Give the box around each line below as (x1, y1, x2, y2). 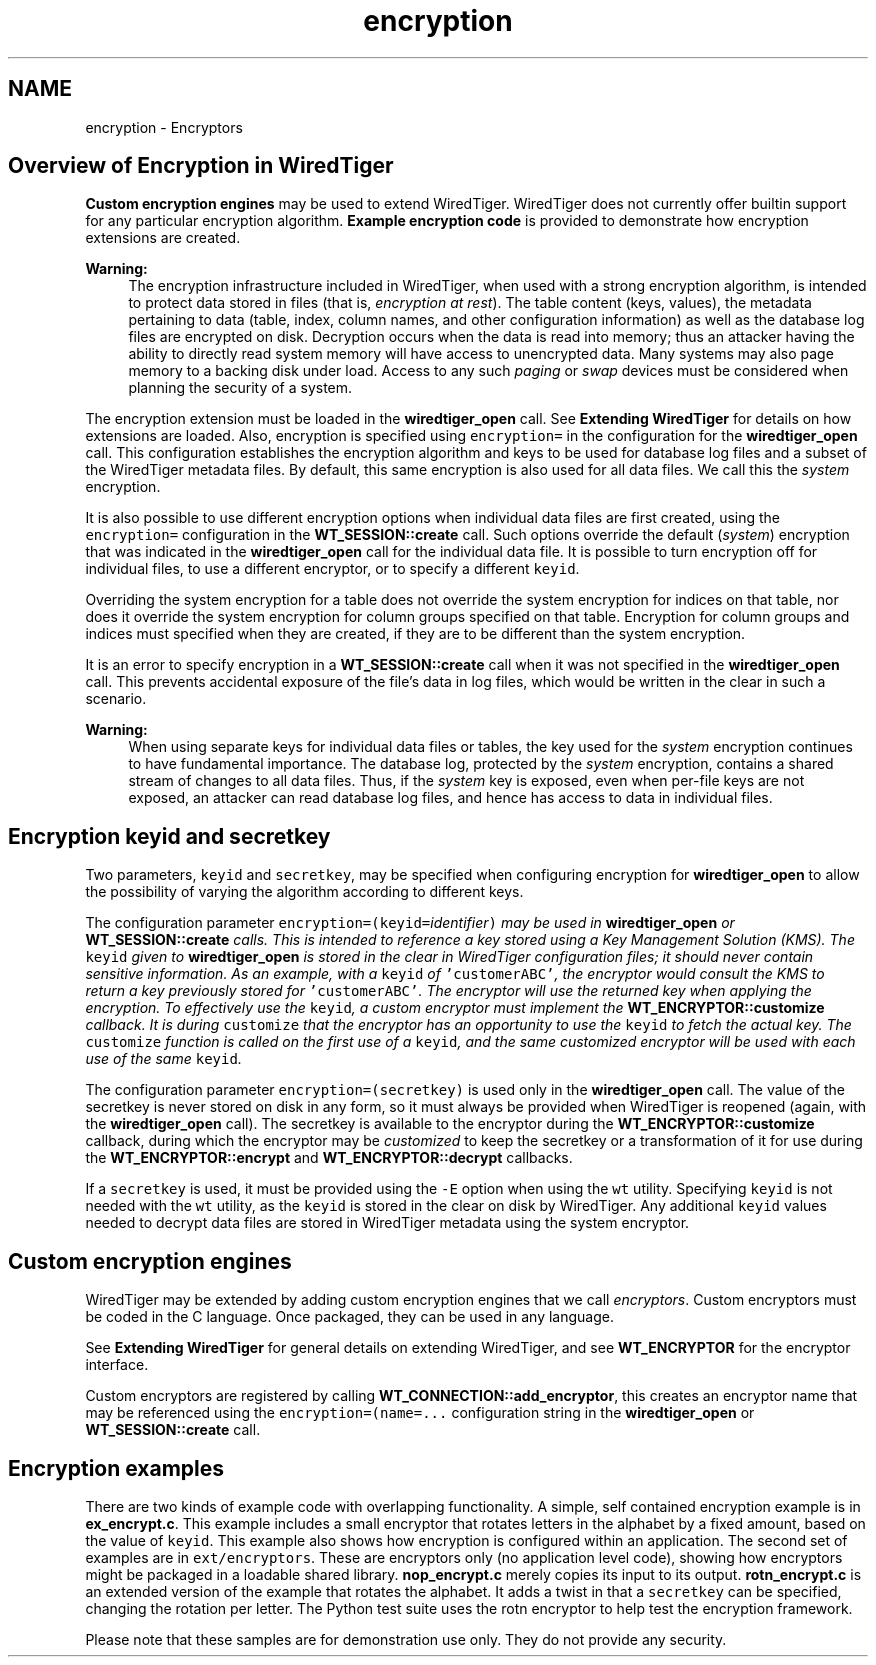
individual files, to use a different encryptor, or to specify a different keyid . (85, 560, 580, 578)
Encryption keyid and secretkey (8, 823, 331, 849)
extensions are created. (85, 229, 241, 247)
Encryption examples (8, 1455, 225, 1481)
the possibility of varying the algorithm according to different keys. (85, 883, 524, 901)
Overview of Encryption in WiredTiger (8, 153, 394, 179)
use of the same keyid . (85, 1050, 242, 1068)
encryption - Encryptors (85, 118, 243, 136)
